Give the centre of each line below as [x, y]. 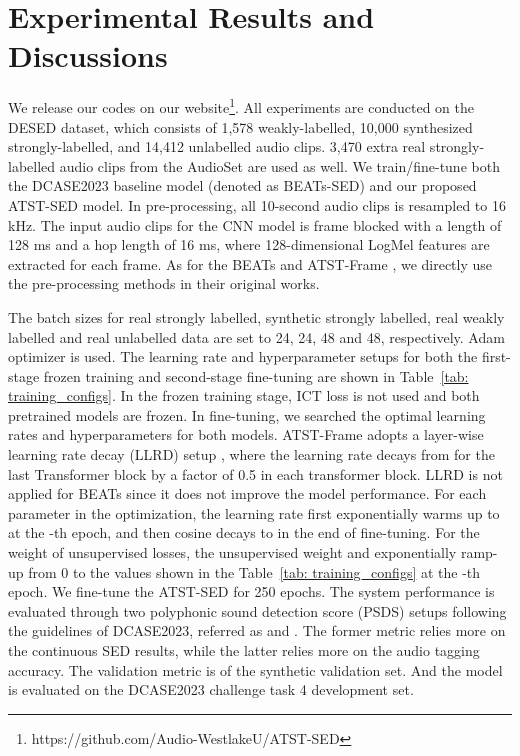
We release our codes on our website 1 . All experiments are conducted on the [241, 105]
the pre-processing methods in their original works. [164, 283]
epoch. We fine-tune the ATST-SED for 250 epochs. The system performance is [251, 591]
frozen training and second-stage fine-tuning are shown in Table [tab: [256, 375]
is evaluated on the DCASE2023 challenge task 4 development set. [211, 689]
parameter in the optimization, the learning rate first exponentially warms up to [254, 512]
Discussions [88, 55]
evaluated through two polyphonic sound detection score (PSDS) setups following [257, 610]
